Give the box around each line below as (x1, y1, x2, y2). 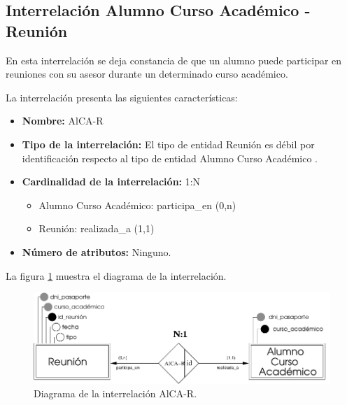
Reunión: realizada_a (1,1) (38, 221, 155, 236)
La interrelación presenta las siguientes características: (6, 90, 238, 104)
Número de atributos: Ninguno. (22, 244, 171, 259)
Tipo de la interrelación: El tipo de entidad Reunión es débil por (22, 136, 315, 151)
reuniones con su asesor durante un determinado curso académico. (6, 66, 288, 81)
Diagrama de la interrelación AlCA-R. (34, 386, 197, 401)
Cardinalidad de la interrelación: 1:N (22, 174, 201, 189)
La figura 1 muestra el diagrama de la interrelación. (6, 268, 227, 283)
